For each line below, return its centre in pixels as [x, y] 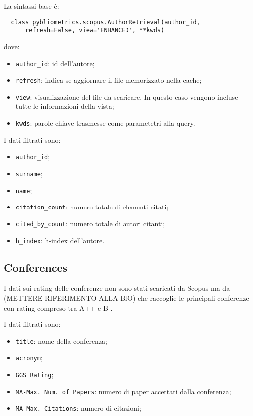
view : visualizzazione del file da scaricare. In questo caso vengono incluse [127, 96]
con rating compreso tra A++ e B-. [58, 307]
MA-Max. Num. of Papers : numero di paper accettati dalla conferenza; [123, 391]
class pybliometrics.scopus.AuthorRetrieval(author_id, [106, 22]
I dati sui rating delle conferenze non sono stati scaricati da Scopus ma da [117, 288]
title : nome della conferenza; [62, 341]
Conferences [36, 267]
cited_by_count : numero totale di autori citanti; [90, 223]
